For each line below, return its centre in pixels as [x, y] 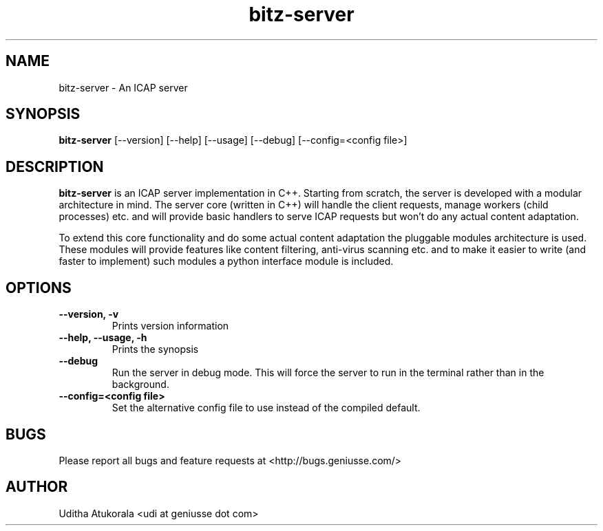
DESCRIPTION [55, 166]
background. [140, 384]
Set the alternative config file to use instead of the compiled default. [266, 408]
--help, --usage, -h [103, 338]
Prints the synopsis [155, 349]
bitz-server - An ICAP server [123, 87]
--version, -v [89, 314]
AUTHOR [37, 487]
